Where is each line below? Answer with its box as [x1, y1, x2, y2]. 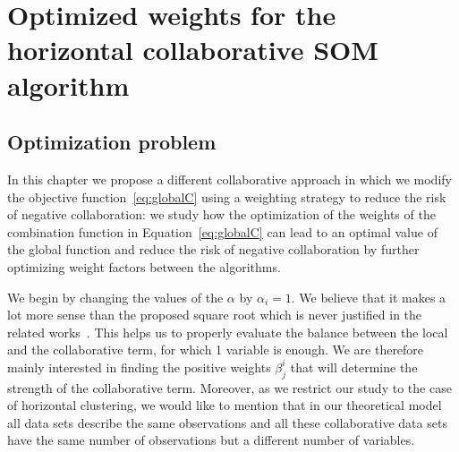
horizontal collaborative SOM [7, 31, 378, 68]
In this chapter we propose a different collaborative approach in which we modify [7, 169, 452, 188]
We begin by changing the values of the [7, 287, 224, 306]
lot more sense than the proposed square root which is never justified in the [7, 305, 422, 324]
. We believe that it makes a [291, 287, 446, 306]
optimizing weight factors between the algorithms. [7, 257, 281, 276]
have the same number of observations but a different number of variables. [7, 431, 415, 449]
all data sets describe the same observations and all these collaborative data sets [7, 413, 447, 431]
